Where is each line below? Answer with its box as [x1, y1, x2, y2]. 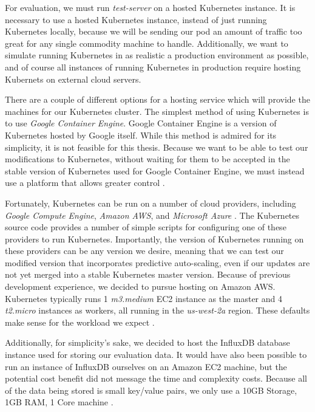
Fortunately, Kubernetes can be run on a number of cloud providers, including [5, 196, 296, 209]
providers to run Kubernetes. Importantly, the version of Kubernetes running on [5, 232, 304, 245]
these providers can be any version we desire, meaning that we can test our [5, 244, 284, 257]
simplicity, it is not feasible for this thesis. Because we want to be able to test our [5, 140, 308, 153]
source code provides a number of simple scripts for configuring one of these [5, 221, 286, 233]
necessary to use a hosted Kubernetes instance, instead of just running [5, 13, 267, 26]
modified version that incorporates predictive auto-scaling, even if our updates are [5, 256, 310, 269]
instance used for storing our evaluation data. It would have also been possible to [5, 348, 307, 361]
